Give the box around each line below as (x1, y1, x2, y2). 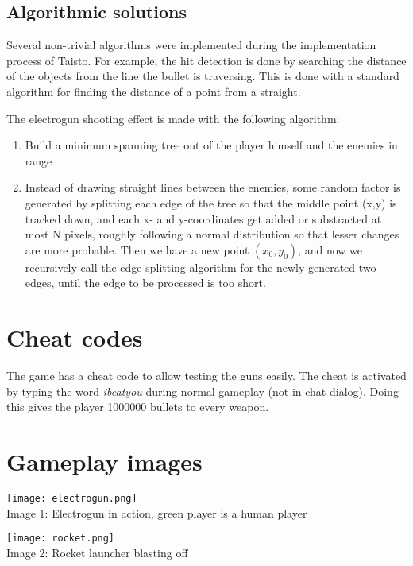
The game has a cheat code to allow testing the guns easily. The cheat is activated (6, 367, 407, 384)
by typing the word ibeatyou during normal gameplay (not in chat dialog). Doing (6, 382, 399, 399)
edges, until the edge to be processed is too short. (25, 274, 266, 291)
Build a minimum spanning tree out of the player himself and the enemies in (25, 137, 398, 153)
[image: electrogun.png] (6, 492, 137, 504)
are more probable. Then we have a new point (25, 241, 249, 258)
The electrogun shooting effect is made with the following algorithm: (6, 110, 340, 126)
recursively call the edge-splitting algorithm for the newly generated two (25, 258, 376, 275)
